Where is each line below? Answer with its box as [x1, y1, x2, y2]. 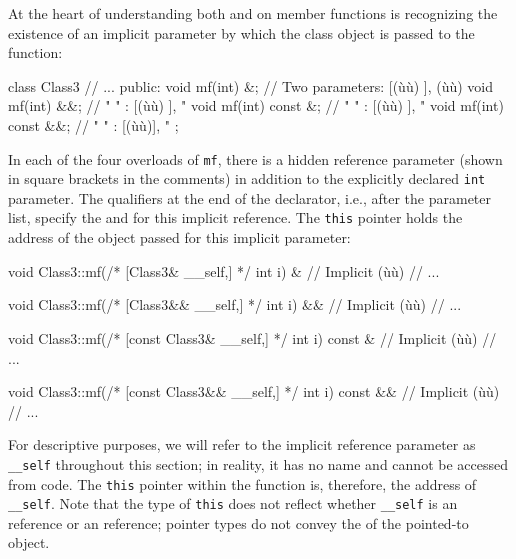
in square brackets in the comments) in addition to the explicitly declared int [8, 168, 486, 189]
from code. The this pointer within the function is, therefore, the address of [8, 473, 477, 494]
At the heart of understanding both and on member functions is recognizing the [8, 3, 498, 23]
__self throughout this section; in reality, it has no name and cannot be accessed [8, 453, 508, 474]
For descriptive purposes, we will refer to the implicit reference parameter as [8, 434, 476, 455]
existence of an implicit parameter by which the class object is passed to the [8, 22, 475, 43]
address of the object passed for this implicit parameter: [8, 227, 351, 248]
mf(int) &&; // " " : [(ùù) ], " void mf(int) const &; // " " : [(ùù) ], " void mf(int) [8, 95, 504, 116]
